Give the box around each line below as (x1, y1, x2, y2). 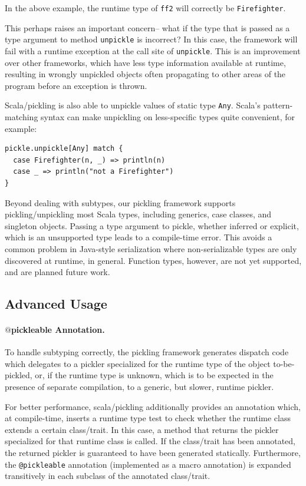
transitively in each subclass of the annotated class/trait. (5, 470, 210, 482)
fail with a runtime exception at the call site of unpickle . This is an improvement (5, 44, 301, 57)
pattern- (263, 99, 293, 111)
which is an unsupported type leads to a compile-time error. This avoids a (5, 231, 272, 243)
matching (5, 111, 38, 123)
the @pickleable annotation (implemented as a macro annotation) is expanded (5, 458, 291, 470)
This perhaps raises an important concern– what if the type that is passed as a (5, 21, 290, 34)
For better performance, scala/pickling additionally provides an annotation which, (5, 400, 301, 412)
